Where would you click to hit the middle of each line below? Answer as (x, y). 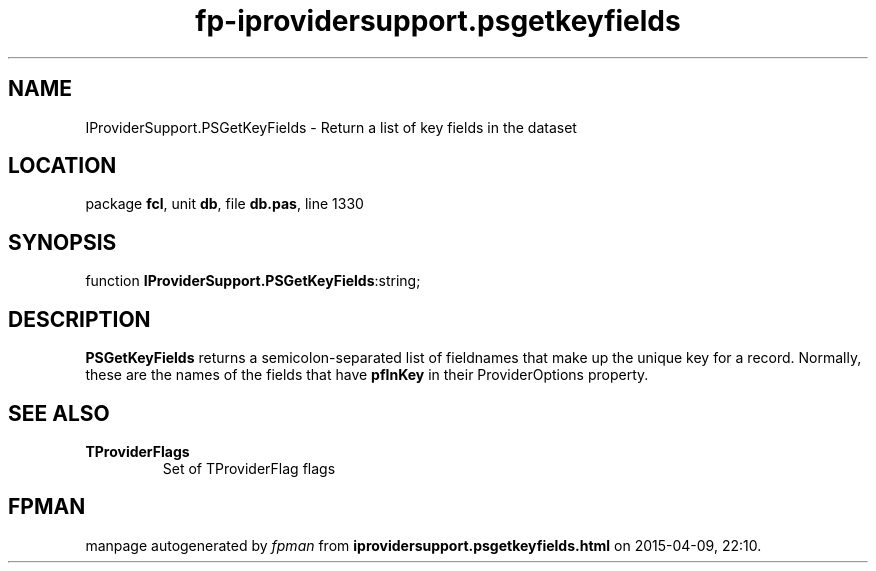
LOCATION (62, 166)
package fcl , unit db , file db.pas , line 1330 (224, 204)
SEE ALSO (59, 413)
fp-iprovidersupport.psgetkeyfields (438, 21)
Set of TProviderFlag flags (249, 468)
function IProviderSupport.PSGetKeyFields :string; (253, 281)
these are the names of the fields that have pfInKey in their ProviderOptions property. (367, 375)
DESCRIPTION (79, 319)
